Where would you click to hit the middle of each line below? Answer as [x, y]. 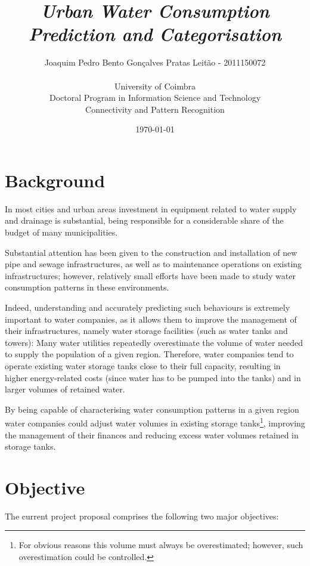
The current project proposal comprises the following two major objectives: [142, 516]
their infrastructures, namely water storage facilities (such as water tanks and [146, 331]
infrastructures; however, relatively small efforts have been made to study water [150, 275]
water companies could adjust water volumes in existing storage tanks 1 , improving [155, 422]
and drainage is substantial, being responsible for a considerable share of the [144, 220]
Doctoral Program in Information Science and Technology [155, 98]
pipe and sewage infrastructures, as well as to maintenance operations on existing [154, 264]
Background [55, 180]
